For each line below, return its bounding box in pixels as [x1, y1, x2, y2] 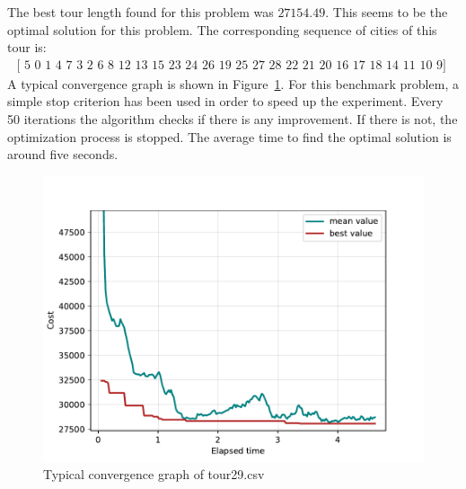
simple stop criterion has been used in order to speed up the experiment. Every [7, 92, 444, 111]
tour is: [7, 38, 47, 57]
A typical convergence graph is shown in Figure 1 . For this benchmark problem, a [7, 74, 459, 93]
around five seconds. [7, 145, 119, 164]
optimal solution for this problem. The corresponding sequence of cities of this [7, 20, 437, 39]
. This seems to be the [325, 3, 448, 21]
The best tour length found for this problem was [7, 3, 274, 21]
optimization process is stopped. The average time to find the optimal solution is [7, 127, 452, 146]
